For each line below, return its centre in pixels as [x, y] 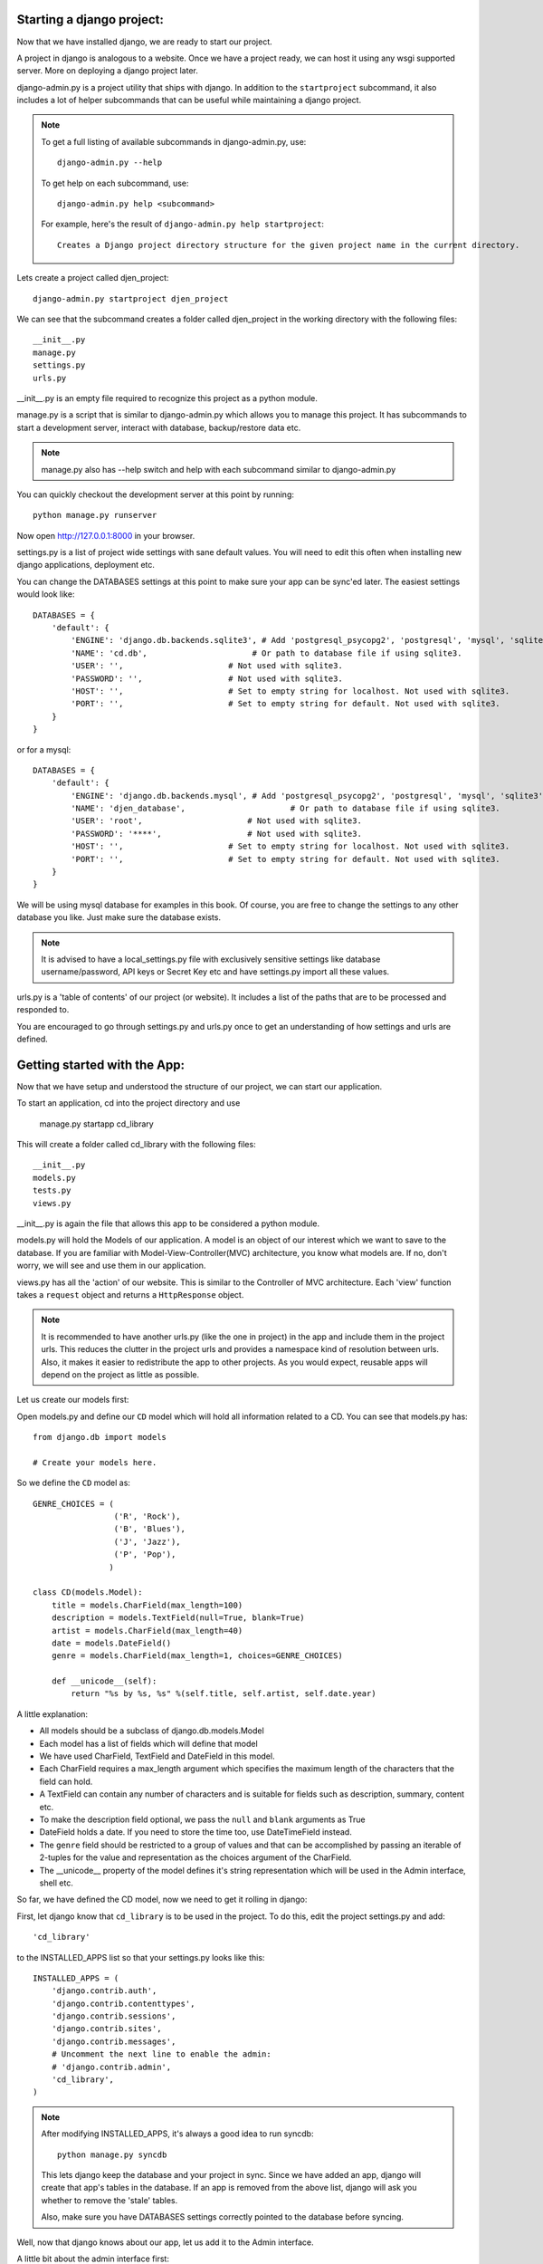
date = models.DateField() [111, 1643]
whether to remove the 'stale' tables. [110, 2200]
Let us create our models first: [73, 1400]
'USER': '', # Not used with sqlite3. [207, 666]
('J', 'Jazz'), [147, 1541]
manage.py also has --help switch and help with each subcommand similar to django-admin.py [219, 469]
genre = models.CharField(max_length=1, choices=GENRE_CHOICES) [197, 1656]
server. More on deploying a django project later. [107, 71]
